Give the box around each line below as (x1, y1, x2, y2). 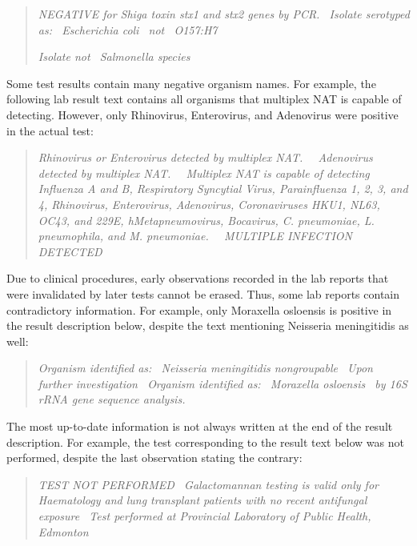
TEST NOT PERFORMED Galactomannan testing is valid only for (38, 476, 379, 492)
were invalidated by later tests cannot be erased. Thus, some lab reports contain (6, 285, 400, 302)
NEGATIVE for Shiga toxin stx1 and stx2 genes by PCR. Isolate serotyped (38, 6, 410, 22)
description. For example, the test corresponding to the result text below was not (6, 433, 404, 450)
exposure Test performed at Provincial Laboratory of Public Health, (38, 508, 371, 524)
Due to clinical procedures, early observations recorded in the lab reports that (6, 270, 389, 287)
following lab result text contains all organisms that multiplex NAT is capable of (6, 90, 402, 107)
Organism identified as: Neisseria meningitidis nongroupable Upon (38, 359, 373, 376)
